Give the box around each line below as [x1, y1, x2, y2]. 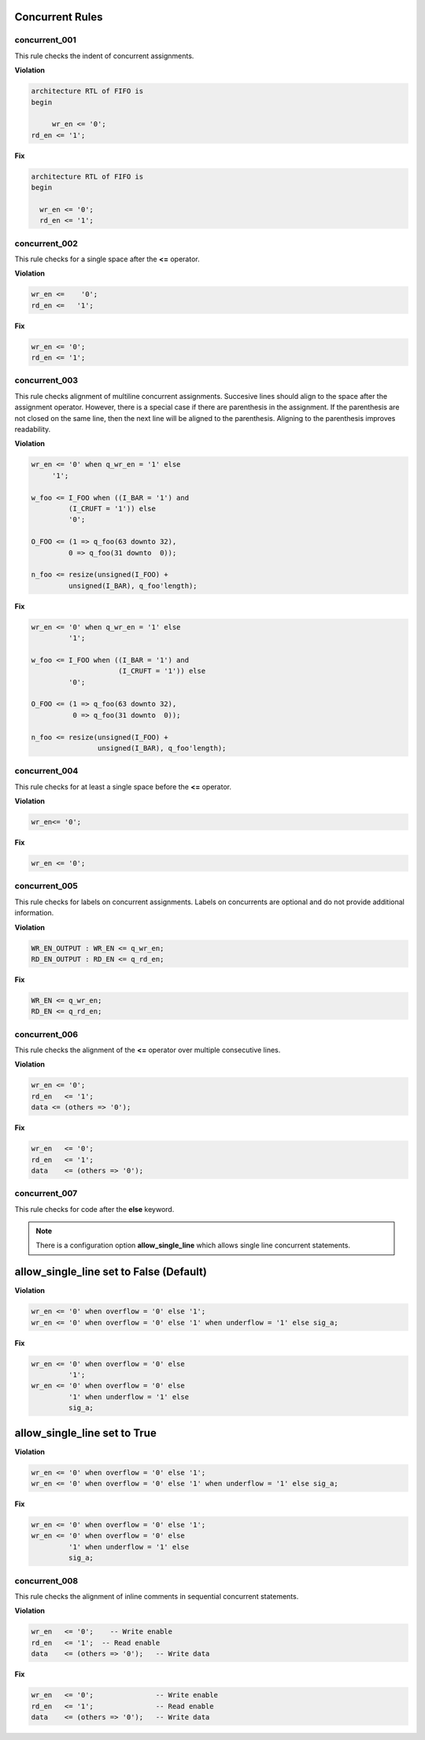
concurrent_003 [14, 375, 79, 386]
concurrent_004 [14, 766, 79, 777]
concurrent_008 [14, 1575, 79, 1586]
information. [14, 908, 54, 918]
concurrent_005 [14, 881, 78, 892]
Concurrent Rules [14, 10, 103, 24]
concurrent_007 [14, 1188, 78, 1199]
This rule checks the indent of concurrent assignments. [14, 51, 194, 61]
